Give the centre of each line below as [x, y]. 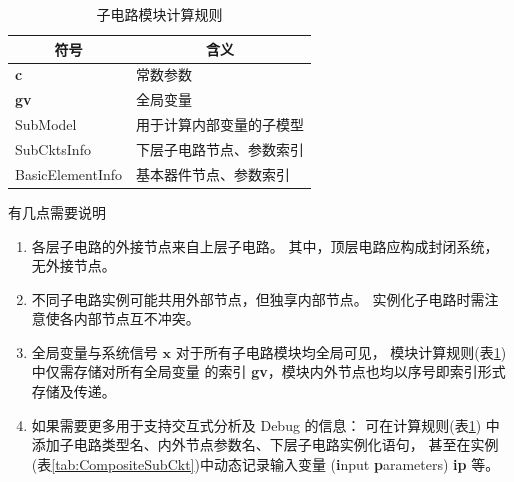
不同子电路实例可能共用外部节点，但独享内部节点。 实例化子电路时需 [258, 298]
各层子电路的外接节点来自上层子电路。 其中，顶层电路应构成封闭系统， [265, 245]
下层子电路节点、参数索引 [220, 148]
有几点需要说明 [57, 211]
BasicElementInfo [69, 173]
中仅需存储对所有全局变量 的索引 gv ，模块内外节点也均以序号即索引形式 [268, 371]
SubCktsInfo [53, 148]
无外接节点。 [73, 265]
